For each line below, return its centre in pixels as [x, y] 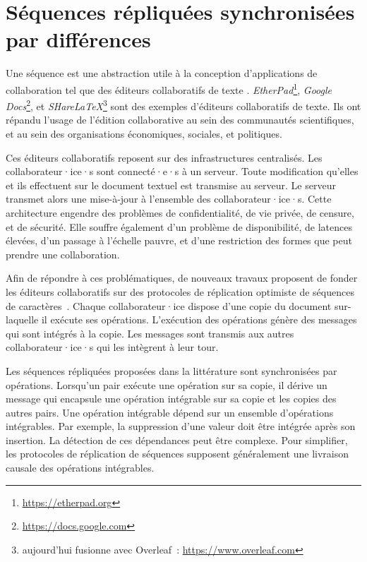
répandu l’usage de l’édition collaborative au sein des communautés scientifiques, [180, 120]
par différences [78, 39]
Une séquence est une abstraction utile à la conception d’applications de [162, 73]
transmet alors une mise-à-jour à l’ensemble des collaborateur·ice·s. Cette [169, 199]
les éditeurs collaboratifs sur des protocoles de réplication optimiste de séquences [180, 291]
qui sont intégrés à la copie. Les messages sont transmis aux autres [150, 333]
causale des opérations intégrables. [80, 468]
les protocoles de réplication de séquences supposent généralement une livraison [177, 454]
